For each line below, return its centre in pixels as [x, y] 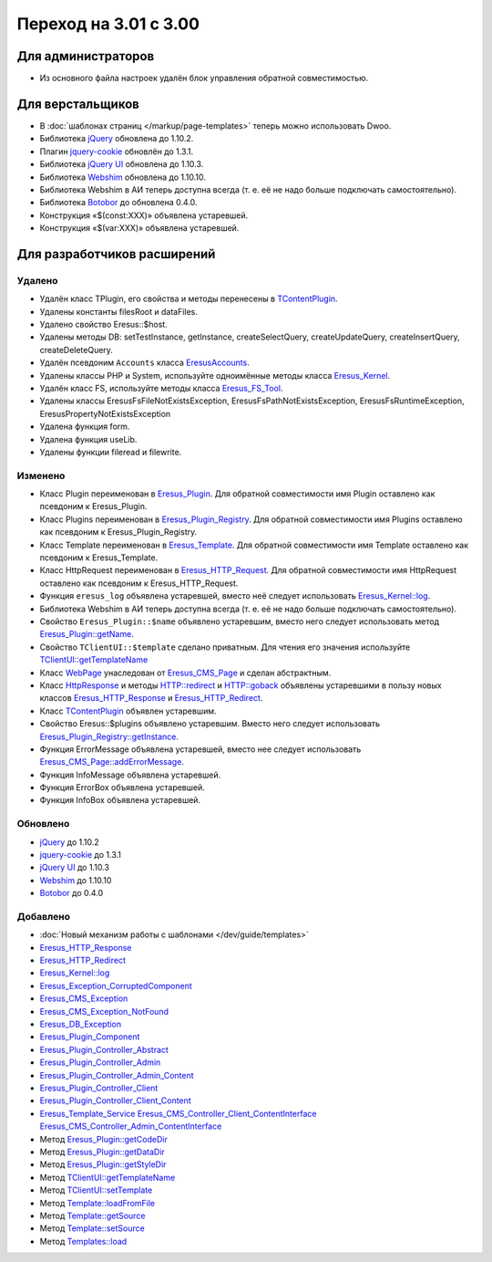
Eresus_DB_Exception [81, 1024]
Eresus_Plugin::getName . [87, 634]
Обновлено [43, 824]
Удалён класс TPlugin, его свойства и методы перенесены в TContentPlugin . [189, 299]
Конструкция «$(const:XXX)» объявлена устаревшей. [144, 215]
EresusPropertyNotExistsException [105, 413]
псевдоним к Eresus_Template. [99, 558]
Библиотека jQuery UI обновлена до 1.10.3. [122, 164]
